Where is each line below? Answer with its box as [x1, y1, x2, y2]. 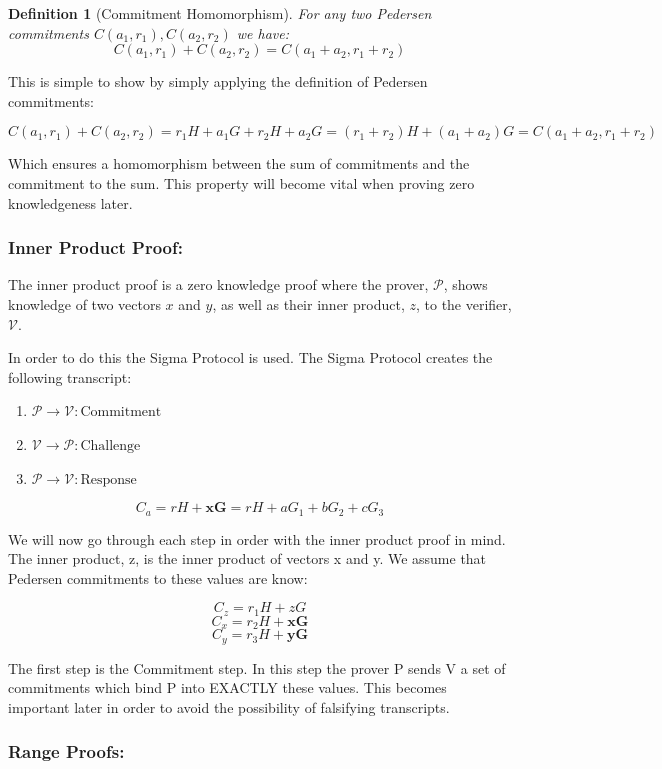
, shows [443, 274, 488, 295]
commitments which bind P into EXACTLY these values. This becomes [8, 677, 447, 698]
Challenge [80, 438, 141, 453]
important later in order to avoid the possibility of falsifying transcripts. [8, 696, 450, 717]
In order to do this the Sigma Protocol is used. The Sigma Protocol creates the [8, 347, 493, 368]
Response [80, 472, 137, 487]
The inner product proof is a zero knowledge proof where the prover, [8, 274, 429, 295]
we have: [236, 22, 290, 43]
